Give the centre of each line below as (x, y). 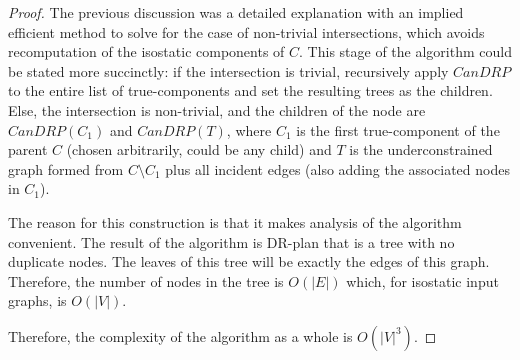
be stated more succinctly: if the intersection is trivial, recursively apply (228, 70)
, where (249, 129)
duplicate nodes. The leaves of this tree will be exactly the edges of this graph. (249, 261)
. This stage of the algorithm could (405, 51)
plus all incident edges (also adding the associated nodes (337, 168)
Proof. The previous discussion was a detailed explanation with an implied (236, 12)
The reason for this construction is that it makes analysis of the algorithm (235, 221)
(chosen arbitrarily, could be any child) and (199, 149)
